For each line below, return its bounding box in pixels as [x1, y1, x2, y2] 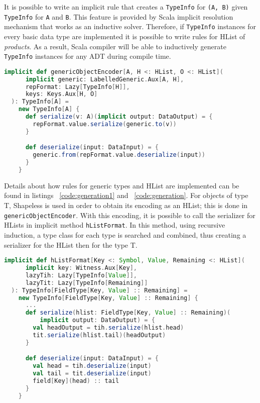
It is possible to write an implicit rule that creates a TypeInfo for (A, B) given [4, 2, 248, 12]
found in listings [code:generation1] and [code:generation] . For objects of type [4, 190, 248, 200]
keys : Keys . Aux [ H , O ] [25, 90, 98, 98]
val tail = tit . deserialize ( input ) [33, 370, 152, 377]
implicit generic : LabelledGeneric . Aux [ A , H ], [25, 75, 184, 83]
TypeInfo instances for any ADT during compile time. [4, 51, 171, 61]
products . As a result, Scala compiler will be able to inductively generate [4, 41, 226, 51]
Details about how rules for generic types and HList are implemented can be [4, 180, 239, 190]
